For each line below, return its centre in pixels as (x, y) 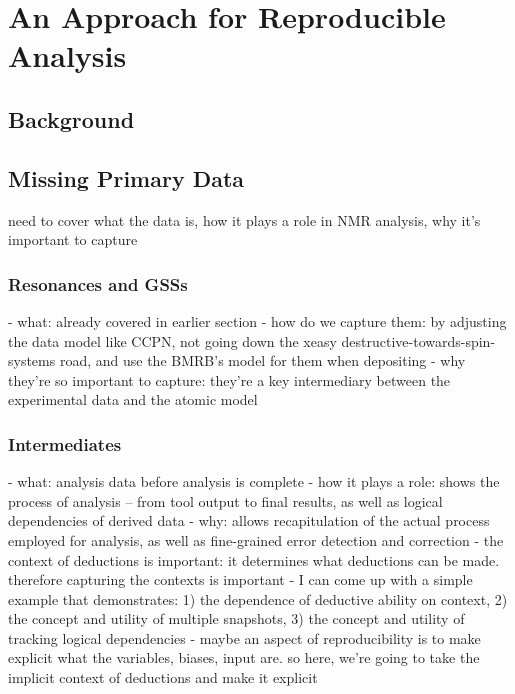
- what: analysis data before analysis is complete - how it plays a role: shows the (254, 481)
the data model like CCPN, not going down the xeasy (172, 340)
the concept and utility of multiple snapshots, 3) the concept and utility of (236, 618)
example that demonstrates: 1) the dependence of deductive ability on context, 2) (258, 598)
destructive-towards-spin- (418, 340)
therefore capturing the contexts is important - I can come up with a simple (240, 579)
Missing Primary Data (126, 177)
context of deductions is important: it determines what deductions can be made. (254, 559)
